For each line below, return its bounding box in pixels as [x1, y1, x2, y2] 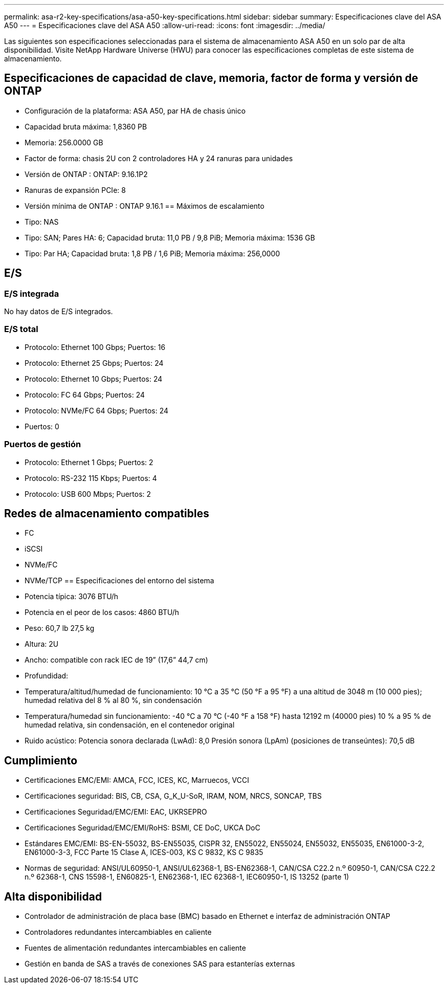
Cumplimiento [4, 754, 78, 767]
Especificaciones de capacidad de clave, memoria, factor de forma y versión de [4, 72, 418, 85]
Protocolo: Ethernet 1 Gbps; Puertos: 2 [25, 457, 153, 467]
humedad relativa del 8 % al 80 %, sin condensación [25, 696, 202, 705]
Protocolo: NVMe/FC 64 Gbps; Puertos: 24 [25, 406, 169, 415]
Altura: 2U [25, 640, 59, 649]
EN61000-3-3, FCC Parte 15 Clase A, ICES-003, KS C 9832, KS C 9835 [25, 848, 263, 857]
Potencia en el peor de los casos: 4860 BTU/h [25, 608, 179, 617]
